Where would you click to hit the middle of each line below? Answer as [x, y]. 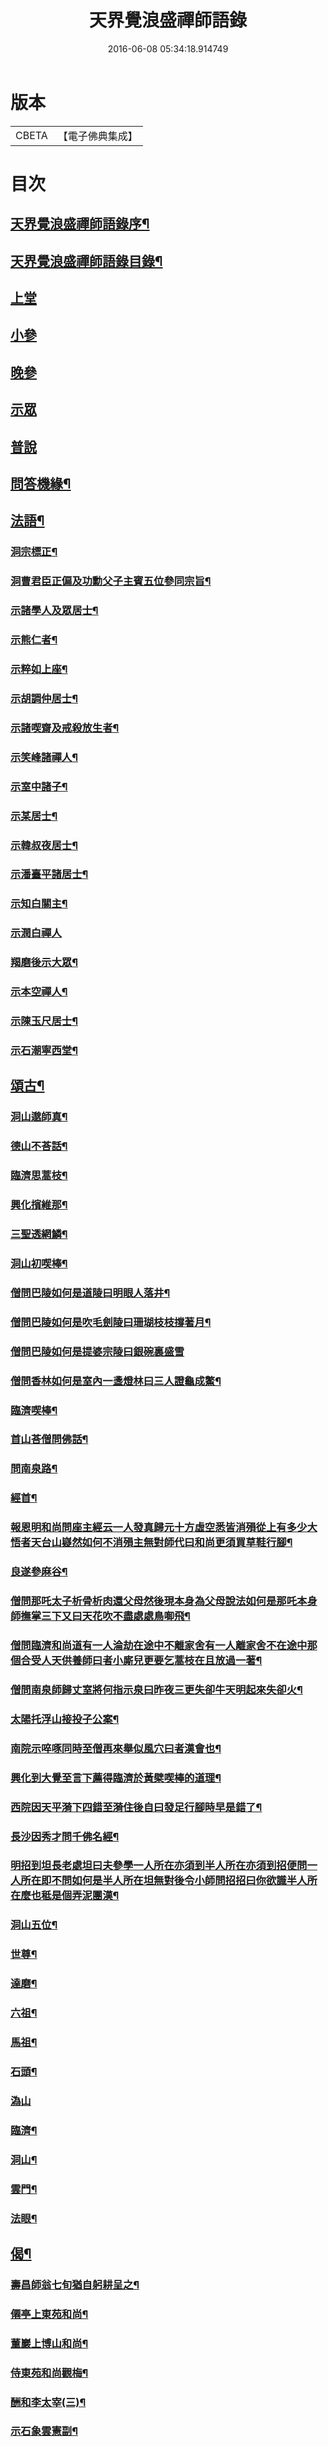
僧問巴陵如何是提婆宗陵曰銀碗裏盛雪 [97, 1351]
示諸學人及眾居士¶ [54, 611]
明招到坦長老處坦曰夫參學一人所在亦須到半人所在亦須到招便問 [159, 1866]
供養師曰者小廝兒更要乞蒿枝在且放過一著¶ [162, 1660]
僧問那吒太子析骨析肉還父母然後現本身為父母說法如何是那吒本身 [164, 1601]
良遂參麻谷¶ [39, 1572]
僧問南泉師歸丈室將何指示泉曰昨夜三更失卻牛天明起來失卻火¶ [156, 1689]
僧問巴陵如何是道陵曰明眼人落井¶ [90, 1293]
